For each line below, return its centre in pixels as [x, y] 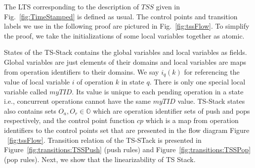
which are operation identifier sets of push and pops [171, 110]
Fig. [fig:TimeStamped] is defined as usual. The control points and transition [121, 16]
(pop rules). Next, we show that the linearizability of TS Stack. [100, 159]
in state [133, 82]
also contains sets [30, 110]
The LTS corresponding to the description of [72, 6]
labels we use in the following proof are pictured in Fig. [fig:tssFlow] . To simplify [127, 26]
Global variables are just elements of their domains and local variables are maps [125, 62]
